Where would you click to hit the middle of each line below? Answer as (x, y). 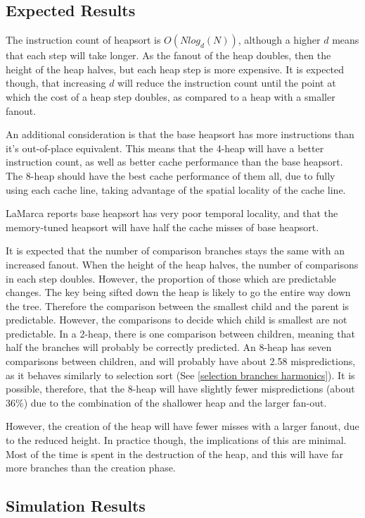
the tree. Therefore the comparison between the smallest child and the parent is (178, 306)
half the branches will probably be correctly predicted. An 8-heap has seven (169, 347)
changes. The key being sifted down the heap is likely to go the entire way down (178, 292)
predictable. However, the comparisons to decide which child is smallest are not (177, 320)
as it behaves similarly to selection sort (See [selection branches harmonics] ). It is (180, 375)
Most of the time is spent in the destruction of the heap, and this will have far (174, 454)
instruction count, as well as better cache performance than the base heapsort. (174, 162)
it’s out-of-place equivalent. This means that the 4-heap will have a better (165, 148)
